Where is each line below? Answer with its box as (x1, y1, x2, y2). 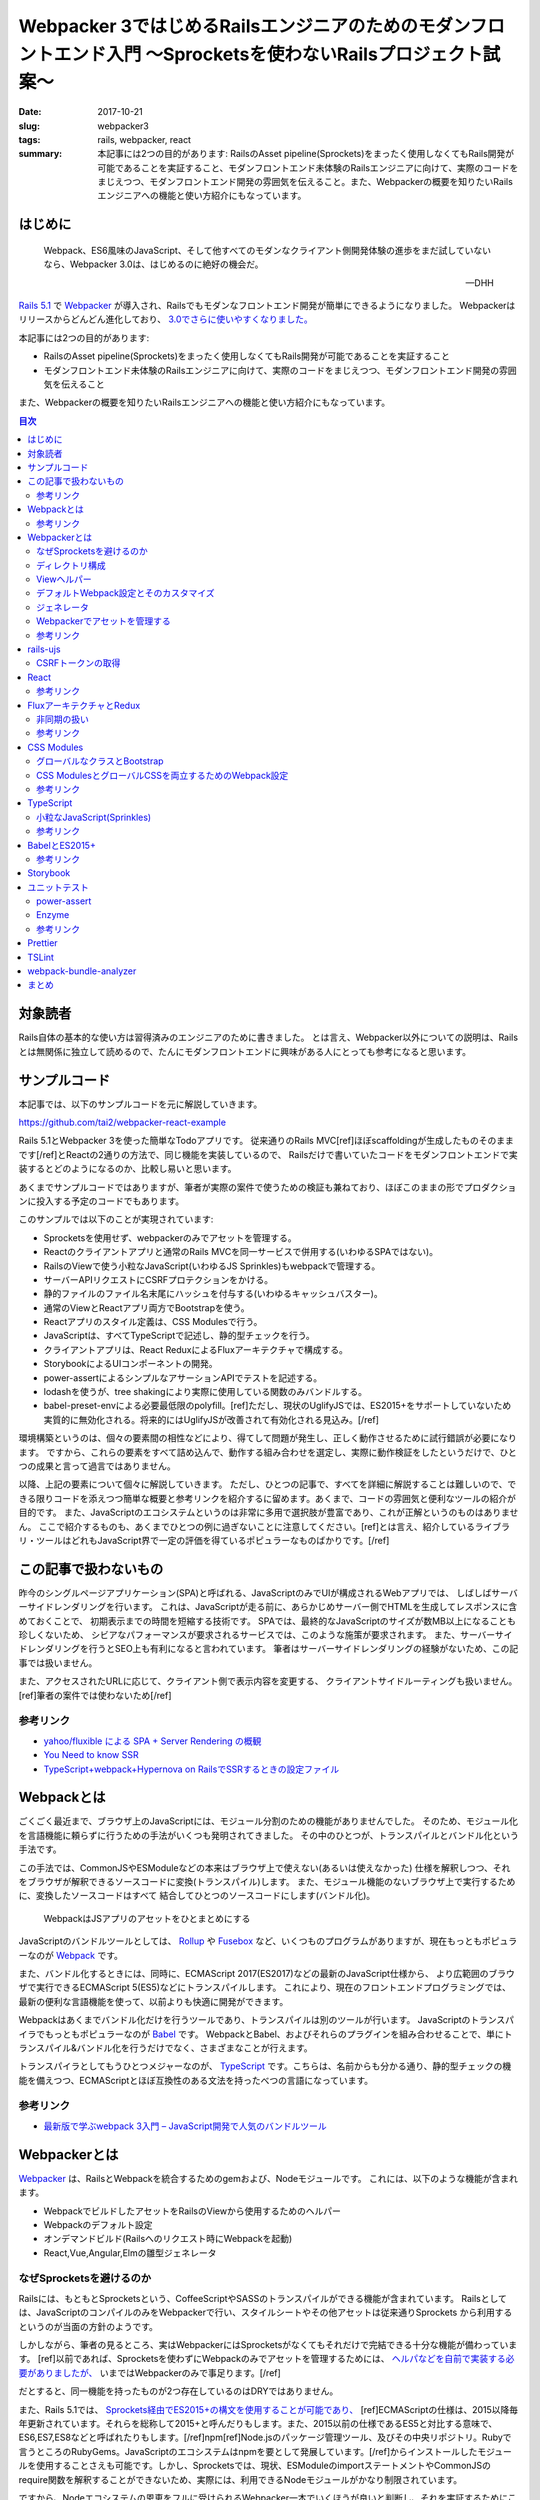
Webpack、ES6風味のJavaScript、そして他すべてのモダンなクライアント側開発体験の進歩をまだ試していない (43, 244, 492, 256)
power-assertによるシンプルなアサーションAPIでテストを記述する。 (43, 1371, 323, 1384)
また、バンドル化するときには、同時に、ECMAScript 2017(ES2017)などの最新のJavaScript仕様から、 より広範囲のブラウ (18, 1967, 515, 1979)
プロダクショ (463, 1181, 517, 1193)
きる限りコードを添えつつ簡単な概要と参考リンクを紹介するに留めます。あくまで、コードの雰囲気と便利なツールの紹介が (18, 1492, 517, 1504)
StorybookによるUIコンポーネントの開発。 (43, 1358, 219, 1370)
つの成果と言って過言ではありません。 (18, 1460, 176, 1472)
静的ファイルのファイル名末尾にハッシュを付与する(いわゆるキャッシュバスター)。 (43, 1288, 384, 1300)
